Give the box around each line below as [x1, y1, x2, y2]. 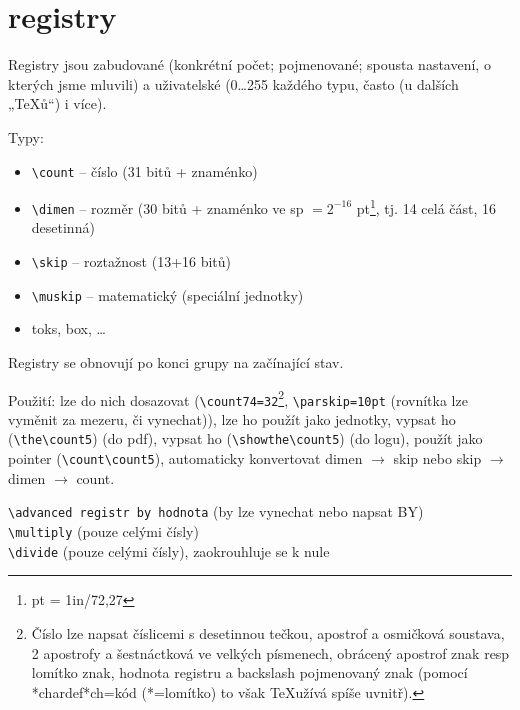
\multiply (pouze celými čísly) [8, 521, 199, 542]
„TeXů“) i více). [8, 93, 107, 114]
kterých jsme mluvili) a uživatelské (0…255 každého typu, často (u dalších [8, 73, 459, 94]
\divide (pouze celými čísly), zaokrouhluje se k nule [8, 540, 330, 561]
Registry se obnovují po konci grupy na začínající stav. [8, 351, 344, 372]
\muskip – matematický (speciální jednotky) [31, 284, 304, 305]
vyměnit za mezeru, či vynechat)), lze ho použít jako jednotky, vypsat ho [8, 408, 456, 429]
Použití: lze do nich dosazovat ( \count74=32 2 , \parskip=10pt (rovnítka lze [8, 386, 468, 410]
